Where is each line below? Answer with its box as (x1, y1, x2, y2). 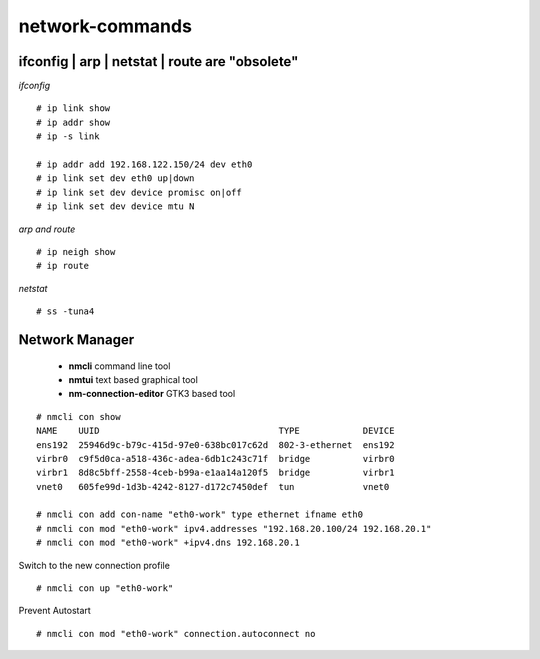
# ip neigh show (36, 246, 116, 257)
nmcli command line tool (68, 360, 171, 372)
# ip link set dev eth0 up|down (36, 173, 195, 184)
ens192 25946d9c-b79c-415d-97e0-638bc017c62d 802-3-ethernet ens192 (36, 439, 395, 450)
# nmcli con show (36, 411, 121, 422)
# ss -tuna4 (36, 306, 95, 317)
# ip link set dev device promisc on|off (36, 186, 242, 198)
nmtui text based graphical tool (68, 373, 199, 385)
